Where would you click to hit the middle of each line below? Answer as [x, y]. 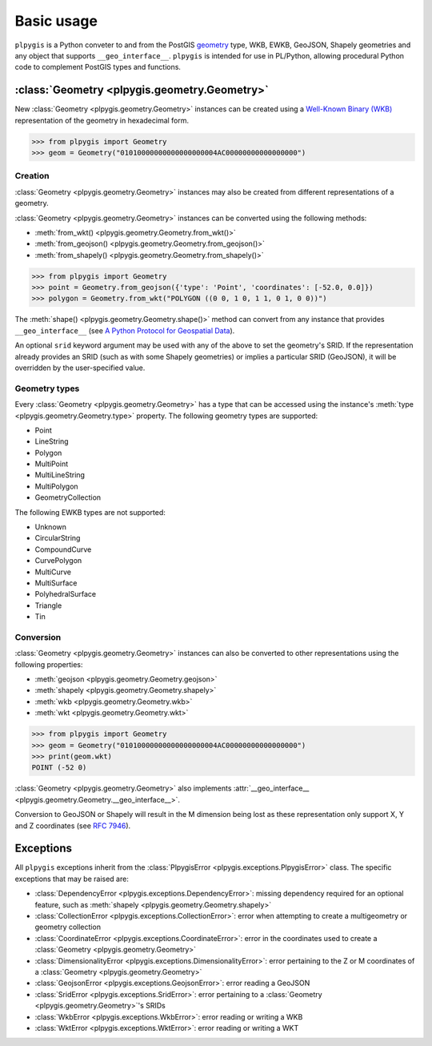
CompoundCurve [63, 549]
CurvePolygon [58, 561]
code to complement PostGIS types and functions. [98, 67]
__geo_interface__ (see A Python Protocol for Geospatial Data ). [125, 330]
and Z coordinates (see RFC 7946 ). [73, 826]
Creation [32, 176]
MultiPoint [51, 464]
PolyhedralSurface [65, 594]
